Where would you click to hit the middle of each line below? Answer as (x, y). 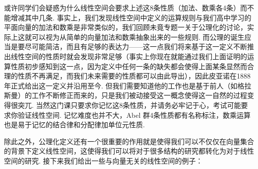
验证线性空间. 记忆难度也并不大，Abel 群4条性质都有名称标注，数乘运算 (134, 115)
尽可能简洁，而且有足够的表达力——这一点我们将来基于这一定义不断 (136, 46)
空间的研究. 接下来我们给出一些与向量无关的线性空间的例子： (103, 160)
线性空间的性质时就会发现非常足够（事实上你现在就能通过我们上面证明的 (129, 56)
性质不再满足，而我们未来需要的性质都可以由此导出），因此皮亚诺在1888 (134, 76)
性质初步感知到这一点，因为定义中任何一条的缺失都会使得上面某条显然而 (129, 66)
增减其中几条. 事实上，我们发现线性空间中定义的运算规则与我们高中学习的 (131, 17)
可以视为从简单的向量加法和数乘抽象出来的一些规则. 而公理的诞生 (138, 37)
